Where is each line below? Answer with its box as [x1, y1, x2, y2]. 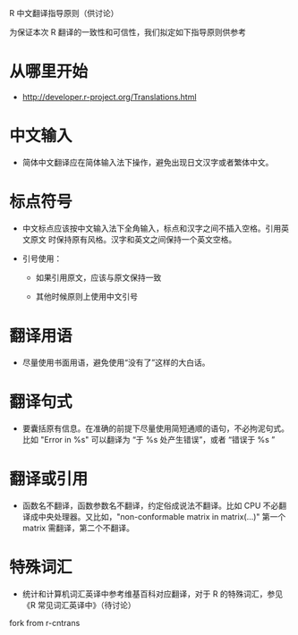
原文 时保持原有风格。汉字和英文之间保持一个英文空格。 [30, 233, 237, 244]
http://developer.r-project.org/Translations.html [21, 91, 197, 102]
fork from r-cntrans [9, 617, 81, 628]
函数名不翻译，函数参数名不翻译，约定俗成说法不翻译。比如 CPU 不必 [21, 500, 279, 511]
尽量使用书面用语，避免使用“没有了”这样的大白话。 [21, 357, 210, 368]
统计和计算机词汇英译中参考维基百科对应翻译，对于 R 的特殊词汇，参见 [21, 588, 284, 599]
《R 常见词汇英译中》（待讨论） [21, 599, 136, 610]
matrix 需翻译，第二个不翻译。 [21, 522, 134, 533]
